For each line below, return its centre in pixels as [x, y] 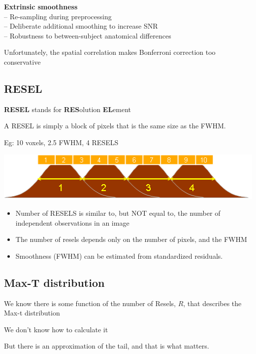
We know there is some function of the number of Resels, [90, 303]
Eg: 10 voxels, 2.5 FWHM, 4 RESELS [61, 142]
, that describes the [212, 303]
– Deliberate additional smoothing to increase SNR [81, 26]
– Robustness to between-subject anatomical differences [88, 35]
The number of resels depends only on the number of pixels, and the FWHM [131, 239]
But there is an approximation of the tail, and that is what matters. [107, 346]
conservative [22, 61]
